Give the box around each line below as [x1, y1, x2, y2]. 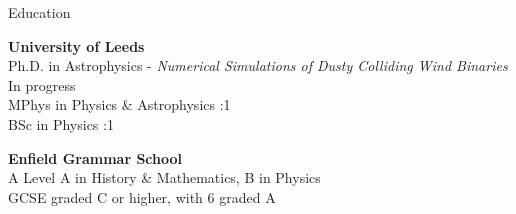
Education [8, 2, 71, 22]
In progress [8, 74, 76, 95]
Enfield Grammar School [8, 147, 183, 168]
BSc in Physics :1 [8, 113, 114, 134]
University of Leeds [8, 35, 145, 56]
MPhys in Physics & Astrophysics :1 [8, 94, 231, 115]
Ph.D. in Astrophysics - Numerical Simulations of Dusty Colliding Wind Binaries [8, 55, 508, 76]
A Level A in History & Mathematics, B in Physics [8, 167, 321, 188]
